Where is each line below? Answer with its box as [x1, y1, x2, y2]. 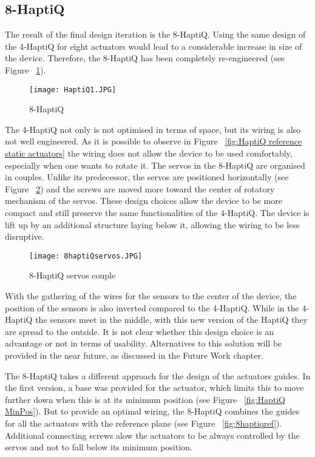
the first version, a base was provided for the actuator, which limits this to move [5, 381, 304, 394]
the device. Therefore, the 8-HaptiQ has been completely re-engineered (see [5, 52, 285, 64]
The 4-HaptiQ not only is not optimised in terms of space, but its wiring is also [5, 123, 301, 135]
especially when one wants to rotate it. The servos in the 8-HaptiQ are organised [5, 158, 305, 171]
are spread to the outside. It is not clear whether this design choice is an [5, 325, 274, 337]
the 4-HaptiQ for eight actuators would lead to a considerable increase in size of [5, 39, 302, 52]
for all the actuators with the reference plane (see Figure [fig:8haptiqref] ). [5, 416, 282, 429]
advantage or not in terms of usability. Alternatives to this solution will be [5, 337, 282, 350]
